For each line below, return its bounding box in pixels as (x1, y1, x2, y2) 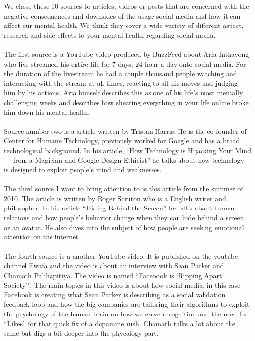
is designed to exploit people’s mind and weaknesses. (4, 164, 162, 175)
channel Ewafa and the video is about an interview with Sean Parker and (4, 261, 224, 271)
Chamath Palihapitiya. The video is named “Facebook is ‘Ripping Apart (4, 270, 222, 280)
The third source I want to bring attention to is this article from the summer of (4, 184, 243, 194)
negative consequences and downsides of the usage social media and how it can (4, 10, 241, 21)
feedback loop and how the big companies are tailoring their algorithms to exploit (4, 299, 250, 309)
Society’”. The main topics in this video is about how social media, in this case (4, 280, 241, 290)
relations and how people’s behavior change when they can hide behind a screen (4, 212, 244, 223)
